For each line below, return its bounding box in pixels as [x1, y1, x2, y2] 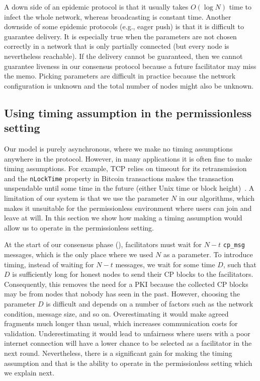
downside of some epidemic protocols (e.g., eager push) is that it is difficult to [4, 21, 244, 32]
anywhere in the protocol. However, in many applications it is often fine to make [4, 153, 252, 164]
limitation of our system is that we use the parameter [4, 192, 169, 203]
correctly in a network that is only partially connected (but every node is [4, 41, 229, 51]
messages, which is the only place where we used [4, 249, 153, 259]
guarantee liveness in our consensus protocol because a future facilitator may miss [4, 60, 256, 71]
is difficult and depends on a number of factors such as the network [46, 298, 253, 309]
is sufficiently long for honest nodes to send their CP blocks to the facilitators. [12, 269, 253, 279]
